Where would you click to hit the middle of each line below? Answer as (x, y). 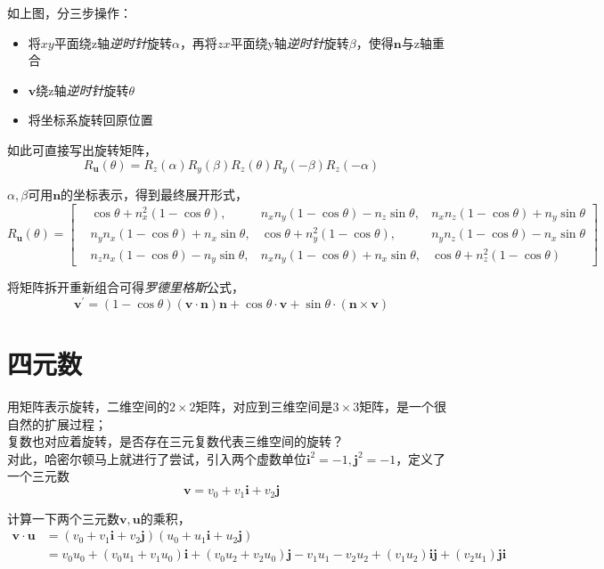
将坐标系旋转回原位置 (90, 120)
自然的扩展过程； (57, 423)
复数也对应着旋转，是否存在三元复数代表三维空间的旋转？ (175, 441)
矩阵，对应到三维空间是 (264, 406)
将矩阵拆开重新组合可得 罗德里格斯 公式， (126, 287)
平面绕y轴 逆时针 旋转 (290, 42)
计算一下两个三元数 (63, 518)
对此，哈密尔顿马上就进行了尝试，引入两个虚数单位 (157, 458)
